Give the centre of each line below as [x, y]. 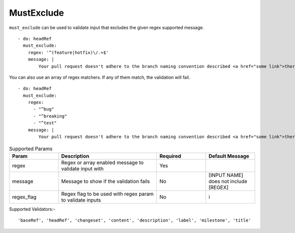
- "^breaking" [50, 116]
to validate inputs [81, 200]
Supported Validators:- [32, 209]
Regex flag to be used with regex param [107, 194]
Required [170, 156]
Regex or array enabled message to [103, 162]
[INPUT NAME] [226, 175]
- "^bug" [44, 109]
